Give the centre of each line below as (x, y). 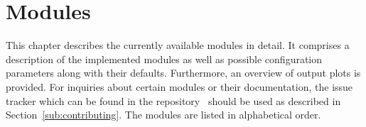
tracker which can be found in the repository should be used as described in (173, 100)
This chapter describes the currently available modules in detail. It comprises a (178, 45)
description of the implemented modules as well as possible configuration (164, 59)
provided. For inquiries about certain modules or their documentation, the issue (179, 86)
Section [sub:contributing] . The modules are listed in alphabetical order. (163, 115)
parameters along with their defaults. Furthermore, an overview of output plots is (183, 73)
